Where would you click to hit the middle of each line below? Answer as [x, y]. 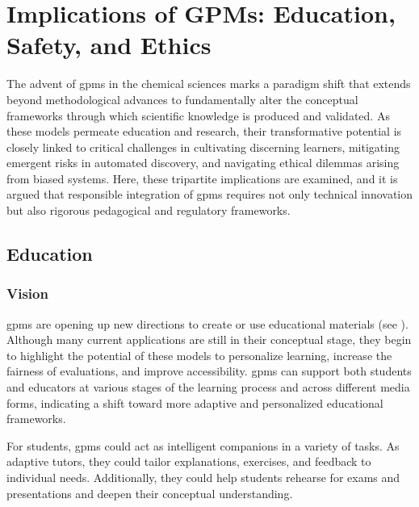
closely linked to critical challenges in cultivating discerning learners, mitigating [203, 147]
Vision [27, 293]
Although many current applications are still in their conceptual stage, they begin [209, 339]
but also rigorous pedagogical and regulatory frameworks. [149, 210]
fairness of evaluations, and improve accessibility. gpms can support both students [209, 371]
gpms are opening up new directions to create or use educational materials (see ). [207, 323]
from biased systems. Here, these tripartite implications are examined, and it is [202, 178]
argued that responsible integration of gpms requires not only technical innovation [209, 194]
